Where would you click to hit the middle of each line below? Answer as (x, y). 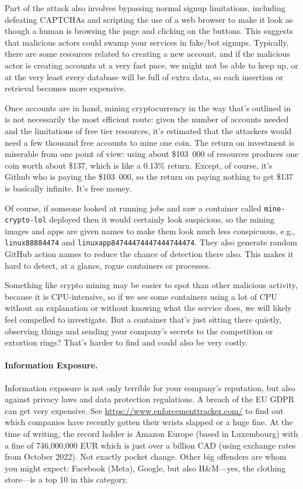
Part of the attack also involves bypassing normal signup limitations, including (145, 8)
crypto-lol (26, 220)
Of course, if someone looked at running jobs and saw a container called (133, 208)
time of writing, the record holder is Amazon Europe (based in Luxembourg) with (151, 433)
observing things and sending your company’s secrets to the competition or (139, 331)
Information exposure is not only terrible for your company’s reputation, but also (150, 387)
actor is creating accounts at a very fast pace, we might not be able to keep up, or (151, 65)
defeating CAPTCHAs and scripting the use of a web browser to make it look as (149, 19)
